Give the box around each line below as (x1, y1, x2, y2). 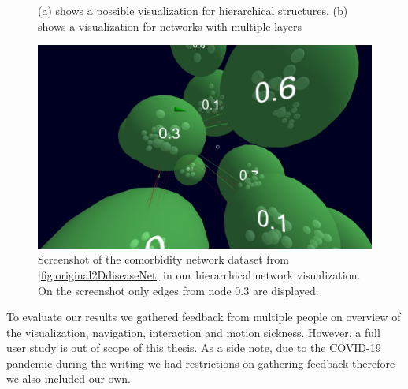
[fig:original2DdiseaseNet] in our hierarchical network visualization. (38, 266, 361, 282)
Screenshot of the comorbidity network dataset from (38, 251, 289, 267)
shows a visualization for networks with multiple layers (38, 17, 302, 34)
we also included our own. (6, 370, 132, 387)
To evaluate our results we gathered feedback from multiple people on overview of (6, 309, 401, 325)
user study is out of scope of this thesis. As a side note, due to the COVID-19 (6, 339, 381, 356)
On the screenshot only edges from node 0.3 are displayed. (38, 282, 319, 298)
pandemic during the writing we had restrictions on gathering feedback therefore (6, 354, 395, 371)
